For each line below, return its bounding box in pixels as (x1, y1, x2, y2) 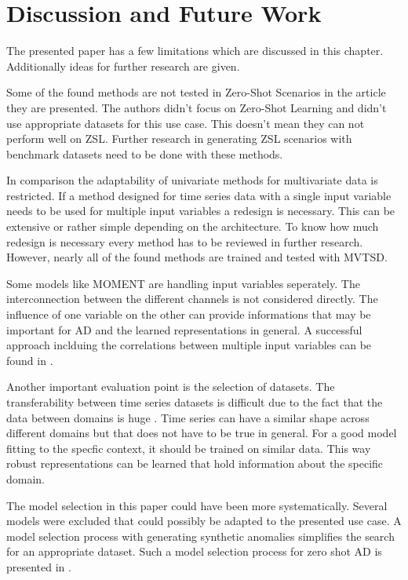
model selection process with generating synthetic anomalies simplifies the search (6, 527, 395, 544)
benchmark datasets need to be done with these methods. (6, 145, 283, 162)
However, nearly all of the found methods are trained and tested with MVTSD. (6, 249, 388, 265)
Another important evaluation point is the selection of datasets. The (6, 378, 335, 395)
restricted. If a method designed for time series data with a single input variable (6, 187, 392, 203)
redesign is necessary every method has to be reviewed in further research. (6, 233, 363, 250)
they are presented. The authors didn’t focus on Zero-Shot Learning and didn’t (6, 99, 387, 115)
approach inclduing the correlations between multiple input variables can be (6, 337, 372, 353)
